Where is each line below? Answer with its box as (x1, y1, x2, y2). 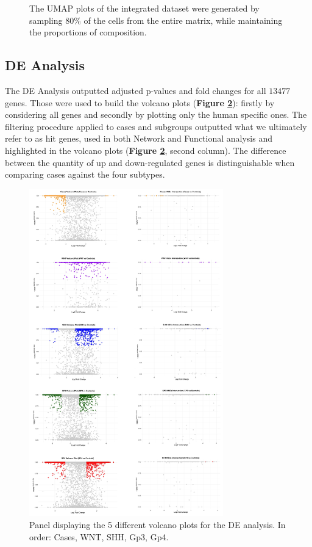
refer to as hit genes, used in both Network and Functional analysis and (5, 132, 272, 145)
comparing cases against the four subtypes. (5, 168, 165, 181)
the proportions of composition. (29, 26, 147, 38)
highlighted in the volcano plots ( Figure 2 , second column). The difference (5, 143, 286, 156)
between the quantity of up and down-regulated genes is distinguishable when (5, 156, 295, 168)
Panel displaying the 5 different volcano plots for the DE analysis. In (29, 518, 286, 531)
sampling (29, 13, 63, 26)
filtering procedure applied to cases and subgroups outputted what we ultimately (5, 120, 307, 132)
